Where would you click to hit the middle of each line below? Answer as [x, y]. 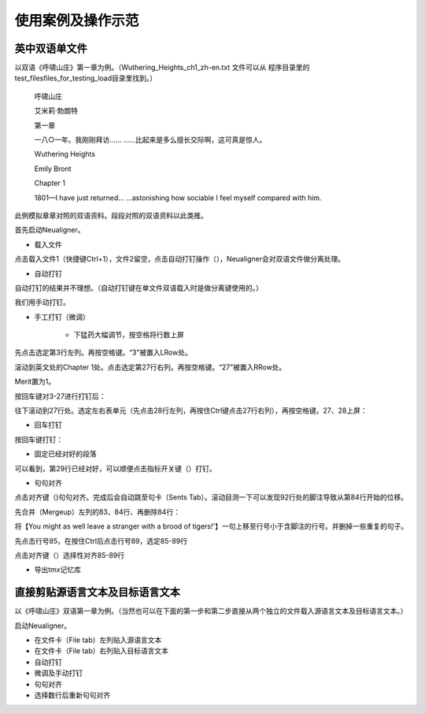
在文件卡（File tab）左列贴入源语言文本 [98, 640]
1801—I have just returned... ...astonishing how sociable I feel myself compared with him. [178, 198]
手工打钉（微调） [62, 317]
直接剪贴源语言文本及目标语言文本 [97, 592]
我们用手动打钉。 [42, 303]
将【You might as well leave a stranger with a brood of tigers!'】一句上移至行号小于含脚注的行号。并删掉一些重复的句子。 [211, 526]
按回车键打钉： [39, 439]
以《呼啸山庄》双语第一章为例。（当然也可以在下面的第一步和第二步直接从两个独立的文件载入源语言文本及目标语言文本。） [211, 611]
